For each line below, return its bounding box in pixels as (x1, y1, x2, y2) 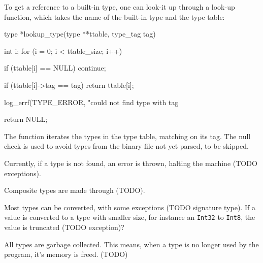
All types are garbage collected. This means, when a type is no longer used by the (4, 239, 259, 249)
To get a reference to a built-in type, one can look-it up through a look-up (4, 2, 235, 12)
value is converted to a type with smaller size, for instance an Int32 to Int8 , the (4, 212, 255, 222)
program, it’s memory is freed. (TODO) (4, 249, 128, 259)
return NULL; (4, 114, 48, 124)
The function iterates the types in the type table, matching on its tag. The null (4, 130, 251, 141)
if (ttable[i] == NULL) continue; (4, 62, 106, 73)
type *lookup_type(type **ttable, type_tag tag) (4, 28, 156, 39)
